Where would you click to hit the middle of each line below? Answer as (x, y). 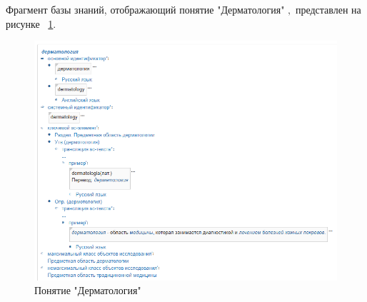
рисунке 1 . (31, 23)
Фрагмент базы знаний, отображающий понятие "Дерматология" (145, 9)
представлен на (328, 9)
